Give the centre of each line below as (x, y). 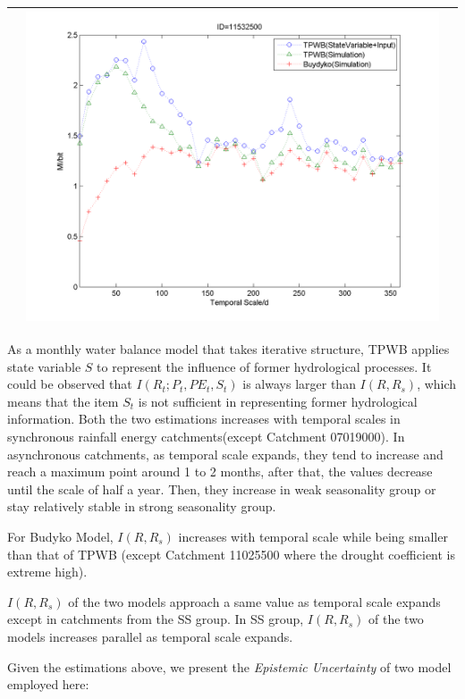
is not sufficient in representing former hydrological (278, 401)
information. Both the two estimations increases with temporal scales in (204, 419)
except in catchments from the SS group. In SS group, (156, 619)
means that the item (63, 401)
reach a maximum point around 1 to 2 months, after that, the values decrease (220, 472)
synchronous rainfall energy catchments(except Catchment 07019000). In (206, 437)
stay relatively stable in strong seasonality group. (142, 506)
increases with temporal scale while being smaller (313, 537)
